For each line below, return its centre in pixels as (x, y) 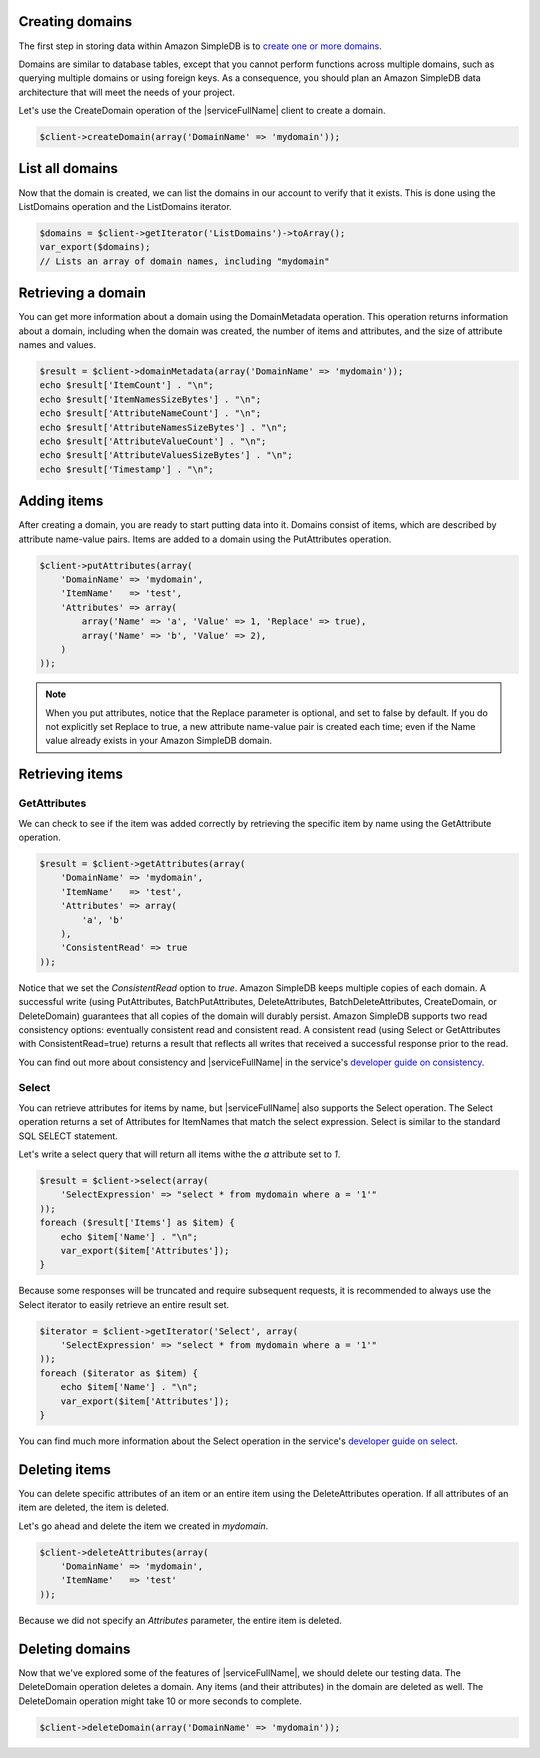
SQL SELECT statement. (68, 1136)
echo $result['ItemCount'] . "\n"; (126, 385)
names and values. (57, 344)
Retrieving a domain (82, 293)
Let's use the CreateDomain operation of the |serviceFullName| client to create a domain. (202, 111)
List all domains (68, 168)
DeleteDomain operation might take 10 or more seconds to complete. (160, 1701)
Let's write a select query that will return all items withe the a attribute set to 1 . (179, 1154)
